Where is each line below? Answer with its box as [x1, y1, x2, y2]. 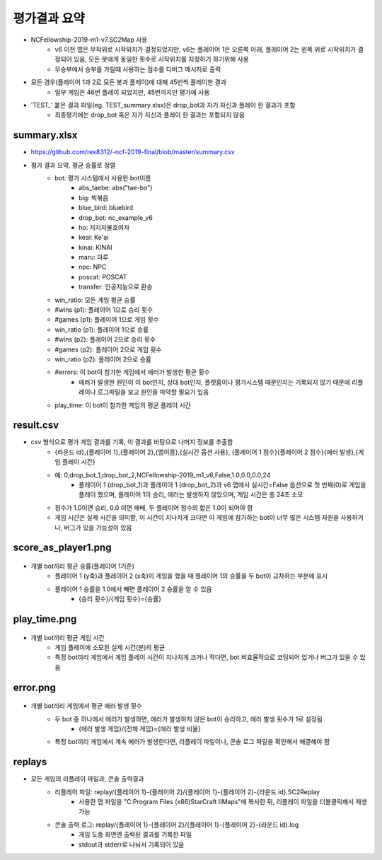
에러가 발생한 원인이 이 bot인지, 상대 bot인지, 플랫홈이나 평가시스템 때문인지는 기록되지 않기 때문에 [79, 378, 350, 386]
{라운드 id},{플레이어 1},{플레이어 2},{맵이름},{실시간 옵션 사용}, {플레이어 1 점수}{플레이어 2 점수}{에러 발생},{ [54, 448, 359, 456]
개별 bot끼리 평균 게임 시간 [30, 633, 105, 641]
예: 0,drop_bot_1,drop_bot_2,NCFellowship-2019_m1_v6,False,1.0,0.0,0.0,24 [54, 470, 271, 479]
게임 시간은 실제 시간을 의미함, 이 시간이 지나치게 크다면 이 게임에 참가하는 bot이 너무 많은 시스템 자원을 [54, 513, 340, 522]
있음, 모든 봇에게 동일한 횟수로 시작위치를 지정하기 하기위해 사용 [73, 55, 249, 64]
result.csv [13, 419, 59, 431]
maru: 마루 [79, 253, 109, 262]
